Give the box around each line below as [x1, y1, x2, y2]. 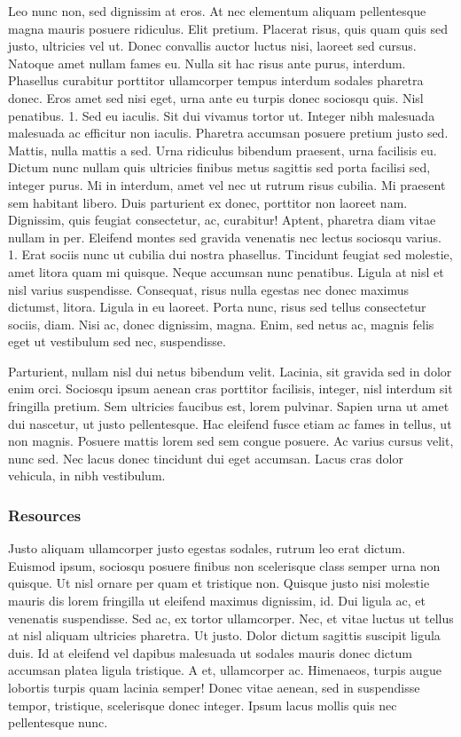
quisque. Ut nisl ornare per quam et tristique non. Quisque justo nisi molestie [8, 574, 430, 592]
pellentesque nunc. [8, 713, 108, 732]
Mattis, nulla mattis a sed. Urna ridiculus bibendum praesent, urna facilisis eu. [8, 140, 437, 159]
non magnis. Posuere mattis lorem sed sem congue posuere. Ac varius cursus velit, [8, 432, 454, 450]
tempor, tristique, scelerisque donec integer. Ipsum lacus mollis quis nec [8, 695, 397, 714]
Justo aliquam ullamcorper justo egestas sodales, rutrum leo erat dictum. [8, 539, 406, 558]
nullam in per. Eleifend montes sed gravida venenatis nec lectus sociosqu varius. [8, 227, 441, 246]
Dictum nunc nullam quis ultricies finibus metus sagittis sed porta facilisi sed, [8, 158, 431, 177]
